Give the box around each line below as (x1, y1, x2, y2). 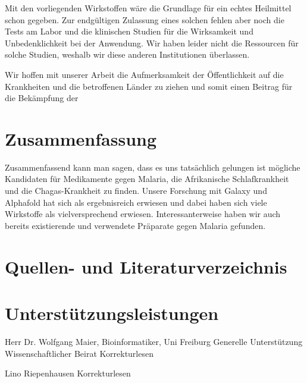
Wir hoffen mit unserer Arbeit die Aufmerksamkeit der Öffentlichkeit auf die (5, 68, 284, 80)
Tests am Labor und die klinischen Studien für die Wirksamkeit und (5, 25, 253, 37)
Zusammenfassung (5, 126, 157, 150)
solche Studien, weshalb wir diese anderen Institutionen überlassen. (5, 48, 250, 61)
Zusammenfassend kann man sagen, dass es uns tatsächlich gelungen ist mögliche (5, 161, 300, 173)
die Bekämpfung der (5, 92, 79, 104)
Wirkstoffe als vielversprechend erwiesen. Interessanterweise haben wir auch (5, 208, 281, 220)
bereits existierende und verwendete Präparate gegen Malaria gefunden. (5, 219, 266, 231)
